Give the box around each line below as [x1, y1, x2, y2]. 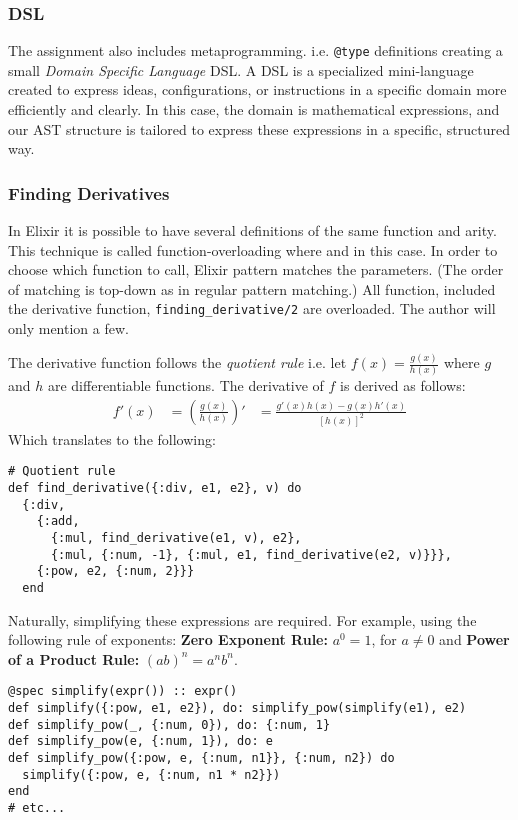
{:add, [36, 514, 80, 529]
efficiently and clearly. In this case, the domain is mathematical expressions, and [8, 99, 500, 120]
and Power [439, 629, 510, 650]
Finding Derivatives [8, 180, 170, 205]
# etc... [8, 801, 66, 816]
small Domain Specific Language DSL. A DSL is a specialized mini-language [8, 59, 474, 80]
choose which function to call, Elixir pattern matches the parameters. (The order [8, 259, 504, 280]
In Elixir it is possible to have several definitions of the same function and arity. [8, 220, 497, 241]
